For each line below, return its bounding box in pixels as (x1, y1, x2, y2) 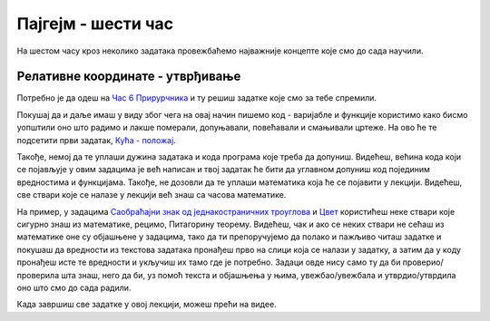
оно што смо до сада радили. (16, 282, 132, 293)
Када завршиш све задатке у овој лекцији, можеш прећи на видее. (16, 299, 277, 310)
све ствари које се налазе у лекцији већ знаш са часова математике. (16, 190, 287, 200)
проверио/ (402, 257, 444, 267)
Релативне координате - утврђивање (16, 69, 241, 84)
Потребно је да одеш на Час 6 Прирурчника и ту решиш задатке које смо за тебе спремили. (16, 92, 377, 103)
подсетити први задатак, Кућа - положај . (16, 134, 176, 145)
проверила (16, 269, 60, 280)
